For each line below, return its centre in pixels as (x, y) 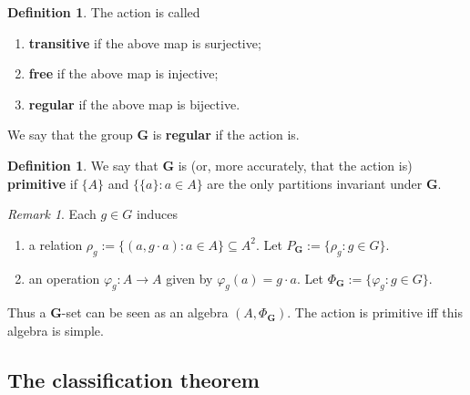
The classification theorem (133, 379)
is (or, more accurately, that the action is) (295, 165)
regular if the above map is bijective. (134, 104)
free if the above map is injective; (123, 73)
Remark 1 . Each (52, 214)
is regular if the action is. (226, 135)
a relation (56, 244)
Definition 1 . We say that (83, 165)
